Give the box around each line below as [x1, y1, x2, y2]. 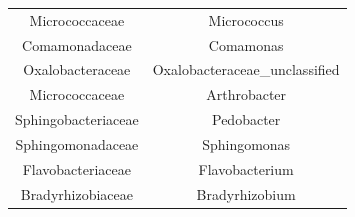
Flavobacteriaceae [22, 158, 132, 179]
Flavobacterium [198, 158, 294, 179]
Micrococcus [208, 9, 284, 30]
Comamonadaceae [22, 34, 132, 55]
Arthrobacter [206, 84, 287, 105]
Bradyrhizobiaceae [20, 183, 133, 204]
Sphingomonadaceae [15, 133, 139, 154]
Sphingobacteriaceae [15, 109, 139, 130]
